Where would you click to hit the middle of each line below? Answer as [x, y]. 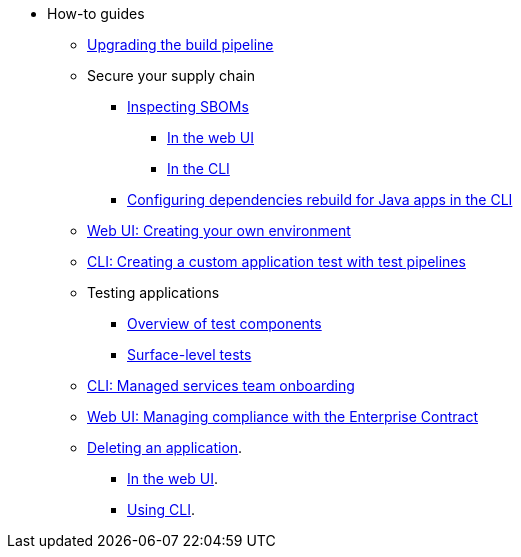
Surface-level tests [189, 354]
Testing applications [153, 292]
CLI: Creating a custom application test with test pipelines [276, 261]
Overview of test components [224, 323]
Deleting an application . [165, 447]
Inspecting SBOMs [188, 106]
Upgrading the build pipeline [180, 44]
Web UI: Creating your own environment [219, 230]
